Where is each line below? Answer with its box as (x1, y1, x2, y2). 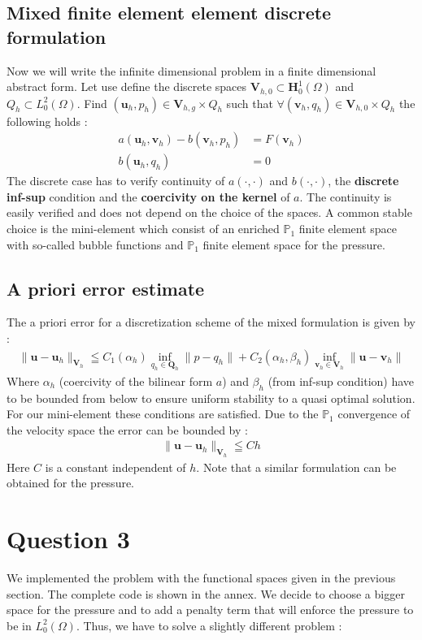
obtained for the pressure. (7, 474, 135, 491)
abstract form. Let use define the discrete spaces (7, 78, 247, 95)
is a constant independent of (45, 458, 186, 475)
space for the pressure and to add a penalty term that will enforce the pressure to (7, 601, 414, 618)
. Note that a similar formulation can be (196, 458, 397, 475)
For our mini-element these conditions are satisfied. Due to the (7, 405, 319, 422)
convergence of (337, 405, 411, 422)
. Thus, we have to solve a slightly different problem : (76, 616, 342, 634)
